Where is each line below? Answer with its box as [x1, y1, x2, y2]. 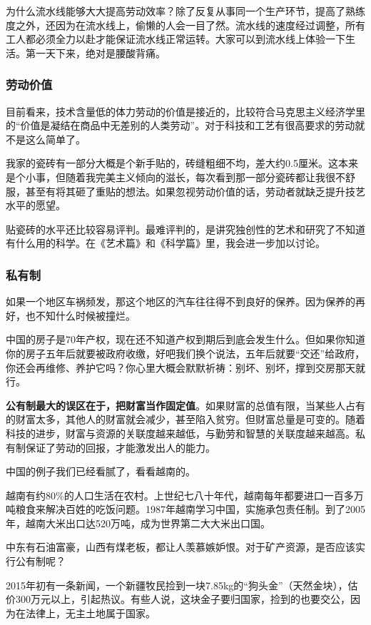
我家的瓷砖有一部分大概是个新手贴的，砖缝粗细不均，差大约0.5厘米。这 [6, 156, 338, 171]
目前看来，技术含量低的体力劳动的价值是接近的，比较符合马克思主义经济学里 [6, 103, 365, 118]
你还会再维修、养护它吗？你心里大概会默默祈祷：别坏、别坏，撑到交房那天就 [6, 360, 365, 375]
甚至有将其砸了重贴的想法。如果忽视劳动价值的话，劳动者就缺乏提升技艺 [25, 183, 365, 198]
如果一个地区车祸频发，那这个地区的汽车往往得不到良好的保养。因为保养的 [6, 294, 355, 309]
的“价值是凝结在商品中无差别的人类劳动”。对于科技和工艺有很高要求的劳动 [6, 118, 355, 133]
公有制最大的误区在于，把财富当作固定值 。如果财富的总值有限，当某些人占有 [6, 397, 365, 412]
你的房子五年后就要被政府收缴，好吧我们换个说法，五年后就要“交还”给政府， [6, 345, 365, 360]
